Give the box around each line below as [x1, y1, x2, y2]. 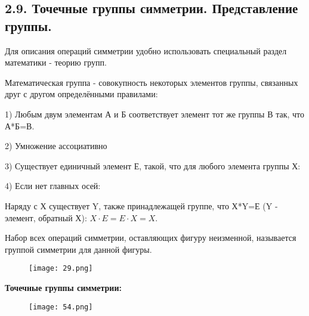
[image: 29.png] [29, 264, 93, 273]
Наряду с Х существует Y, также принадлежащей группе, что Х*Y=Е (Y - [5, 199, 278, 212]
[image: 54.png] [29, 302, 93, 311]
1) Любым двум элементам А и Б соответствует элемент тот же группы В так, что [5, 107, 304, 120]
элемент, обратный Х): [5, 211, 87, 224]
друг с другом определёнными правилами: [5, 88, 158, 100]
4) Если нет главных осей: [5, 179, 101, 192]
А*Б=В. [5, 119, 35, 132]
